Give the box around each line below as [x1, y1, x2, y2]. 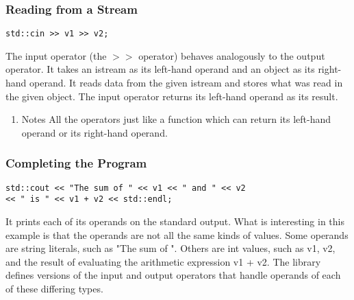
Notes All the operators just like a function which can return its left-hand [21, 112, 331, 126]
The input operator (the [5, 48, 107, 62]
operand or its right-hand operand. [21, 125, 168, 139]
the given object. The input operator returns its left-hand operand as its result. [5, 89, 338, 103]
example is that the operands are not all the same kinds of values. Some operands [5, 227, 349, 242]
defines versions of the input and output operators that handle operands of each [5, 268, 341, 282]
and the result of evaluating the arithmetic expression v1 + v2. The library [5, 254, 321, 268]
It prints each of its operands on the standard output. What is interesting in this [5, 214, 345, 228]
